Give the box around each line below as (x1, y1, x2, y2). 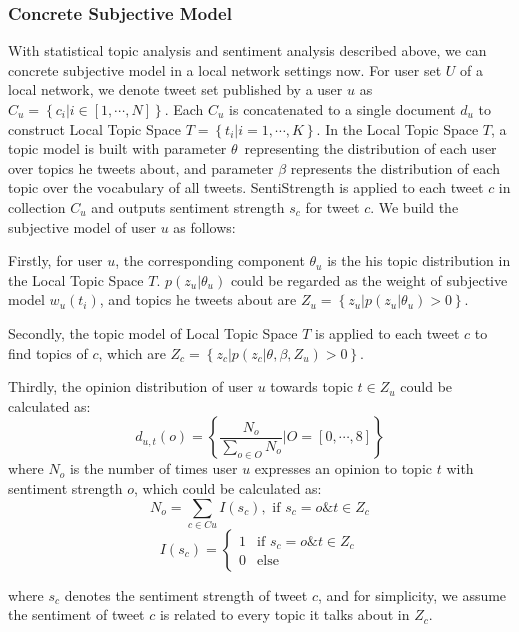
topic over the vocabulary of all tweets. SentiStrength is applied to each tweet (8, 177, 484, 198)
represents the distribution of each (290, 157, 500, 178)
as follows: (173, 216, 236, 237)
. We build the (370, 196, 459, 217)
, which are (98, 342, 166, 363)
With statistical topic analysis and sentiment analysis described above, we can (8, 40, 487, 61)
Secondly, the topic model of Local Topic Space (8, 322, 298, 343)
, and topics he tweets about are (99, 289, 297, 310)
